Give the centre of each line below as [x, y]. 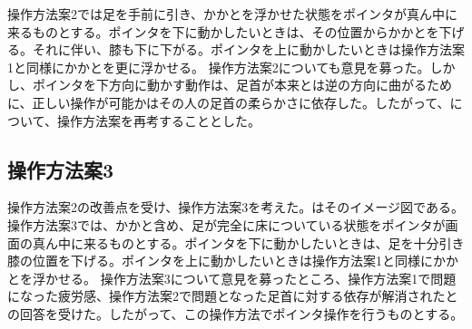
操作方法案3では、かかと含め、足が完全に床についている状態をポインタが [226, 224]
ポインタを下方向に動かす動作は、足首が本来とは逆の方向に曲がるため [242, 85]
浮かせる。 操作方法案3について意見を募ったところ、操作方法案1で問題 [244, 278]
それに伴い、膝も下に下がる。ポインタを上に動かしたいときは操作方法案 [248, 49]
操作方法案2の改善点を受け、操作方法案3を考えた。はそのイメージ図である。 [236, 207]
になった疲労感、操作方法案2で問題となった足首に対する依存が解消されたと [233, 296]
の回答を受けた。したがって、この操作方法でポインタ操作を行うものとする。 [236, 313]
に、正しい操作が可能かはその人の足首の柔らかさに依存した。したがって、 [229, 102]
